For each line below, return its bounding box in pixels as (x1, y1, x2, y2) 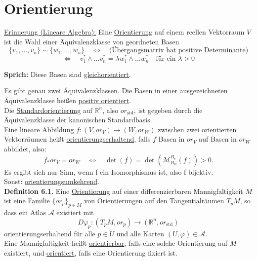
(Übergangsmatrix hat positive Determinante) (109, 47, 249, 54)
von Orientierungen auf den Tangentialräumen (84, 195, 224, 206)
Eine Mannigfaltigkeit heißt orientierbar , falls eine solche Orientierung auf (4, 238, 228, 248)
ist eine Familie (4, 195, 50, 206)
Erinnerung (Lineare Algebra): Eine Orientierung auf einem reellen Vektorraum (4, 27, 245, 37)
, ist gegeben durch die (133, 105, 203, 115)
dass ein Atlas (4, 207, 46, 218)
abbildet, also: (4, 144, 46, 153)
